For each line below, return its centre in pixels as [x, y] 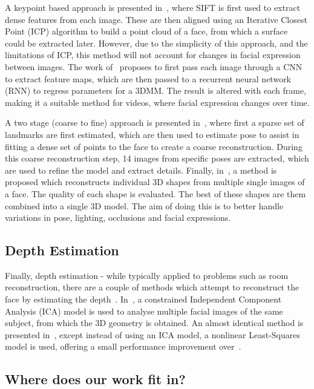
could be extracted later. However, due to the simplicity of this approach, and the [156, 43]
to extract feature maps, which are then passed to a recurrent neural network [148, 78]
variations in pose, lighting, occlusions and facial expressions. [118, 217]
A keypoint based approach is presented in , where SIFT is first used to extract [153, 7]
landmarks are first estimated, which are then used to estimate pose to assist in [152, 134]
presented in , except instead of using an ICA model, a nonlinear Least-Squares [152, 334]
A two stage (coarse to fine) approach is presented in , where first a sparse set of [155, 123]
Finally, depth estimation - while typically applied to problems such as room [147, 275]
